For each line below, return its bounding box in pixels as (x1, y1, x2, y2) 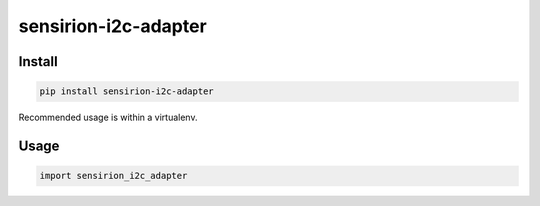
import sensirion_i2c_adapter (39, 170, 188, 182)
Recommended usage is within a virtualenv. (18, 111, 198, 124)
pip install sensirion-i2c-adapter (39, 86, 214, 97)
